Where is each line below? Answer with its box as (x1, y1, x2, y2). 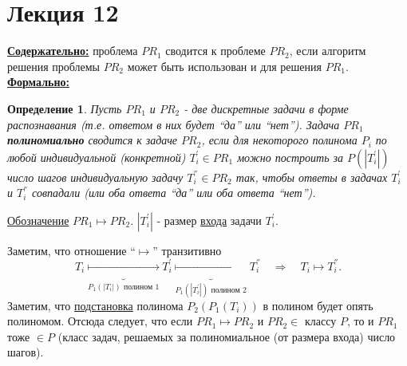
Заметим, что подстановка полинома (7, 297, 184, 313)
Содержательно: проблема (7, 42, 138, 59)
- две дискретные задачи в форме (184, 100, 349, 116)
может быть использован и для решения (127, 57, 322, 74)
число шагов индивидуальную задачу (7, 168, 184, 185)
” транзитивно (152, 242, 222, 258)
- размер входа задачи (156, 211, 262, 228)
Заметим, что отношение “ (7, 242, 136, 258)
